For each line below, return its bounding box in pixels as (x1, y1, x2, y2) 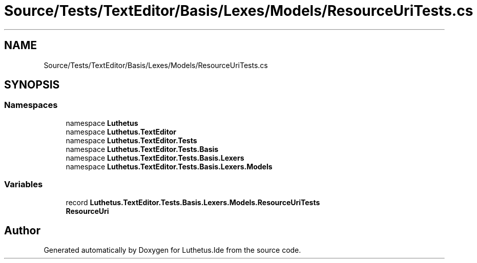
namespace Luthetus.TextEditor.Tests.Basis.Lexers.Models (66, 162, 273, 171)
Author (4, 224, 40, 237)
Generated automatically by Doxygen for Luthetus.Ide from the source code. (44, 246, 301, 255)
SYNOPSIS (4, 78, 60, 92)
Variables (4, 179, 43, 190)
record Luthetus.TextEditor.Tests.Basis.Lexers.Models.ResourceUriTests (66, 198, 320, 207)
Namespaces (4, 100, 58, 111)
